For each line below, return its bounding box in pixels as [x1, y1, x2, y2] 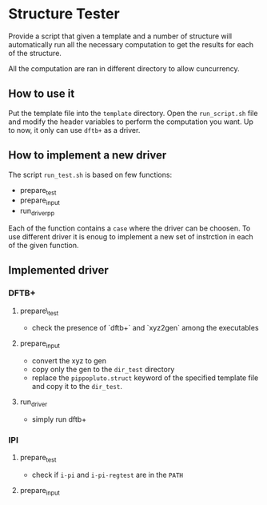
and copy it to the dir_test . [31, 382, 122, 391]
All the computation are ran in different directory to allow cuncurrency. [8, 63, 240, 73]
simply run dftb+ [31, 415, 86, 424]
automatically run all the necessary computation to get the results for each [8, 39, 254, 49]
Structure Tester [8, 5, 120, 23]
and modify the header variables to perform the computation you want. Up [8, 117, 254, 126]
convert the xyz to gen [31, 356, 106, 366]
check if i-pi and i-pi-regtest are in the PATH [31, 470, 184, 480]
